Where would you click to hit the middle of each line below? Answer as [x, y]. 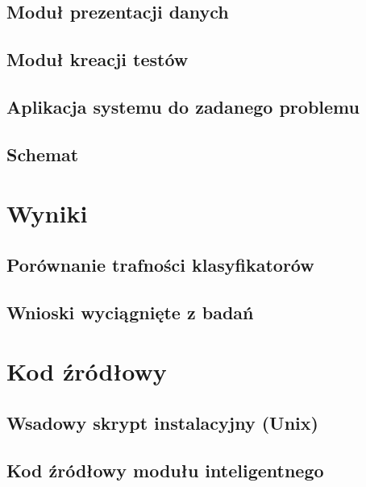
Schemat [43, 154]
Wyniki [47, 213]
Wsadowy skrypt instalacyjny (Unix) [162, 422]
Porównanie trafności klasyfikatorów [160, 264]
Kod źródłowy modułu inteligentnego [165, 470]
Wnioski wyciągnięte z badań [130, 312]
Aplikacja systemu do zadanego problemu [183, 106]
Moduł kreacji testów [98, 59]
